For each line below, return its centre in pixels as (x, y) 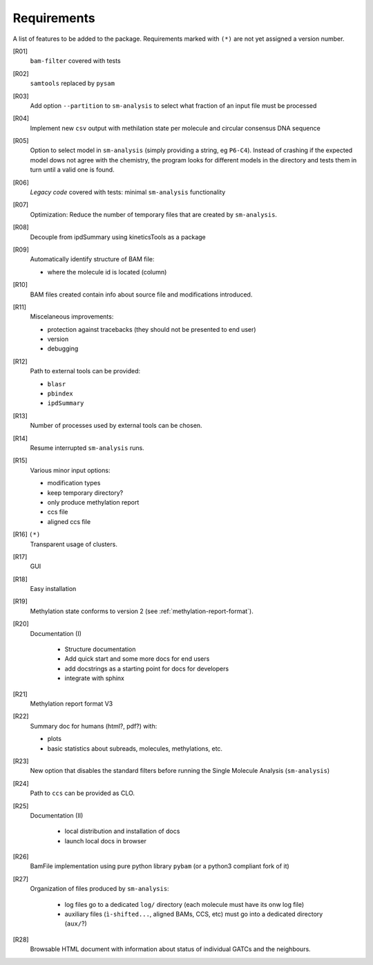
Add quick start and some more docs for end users (137, 659)
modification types (74, 483)
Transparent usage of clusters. (74, 544)
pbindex (60, 394)
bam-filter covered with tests (75, 61)
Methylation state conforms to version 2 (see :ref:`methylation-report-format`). (142, 611)
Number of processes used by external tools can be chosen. (116, 426)
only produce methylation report (93, 502)
